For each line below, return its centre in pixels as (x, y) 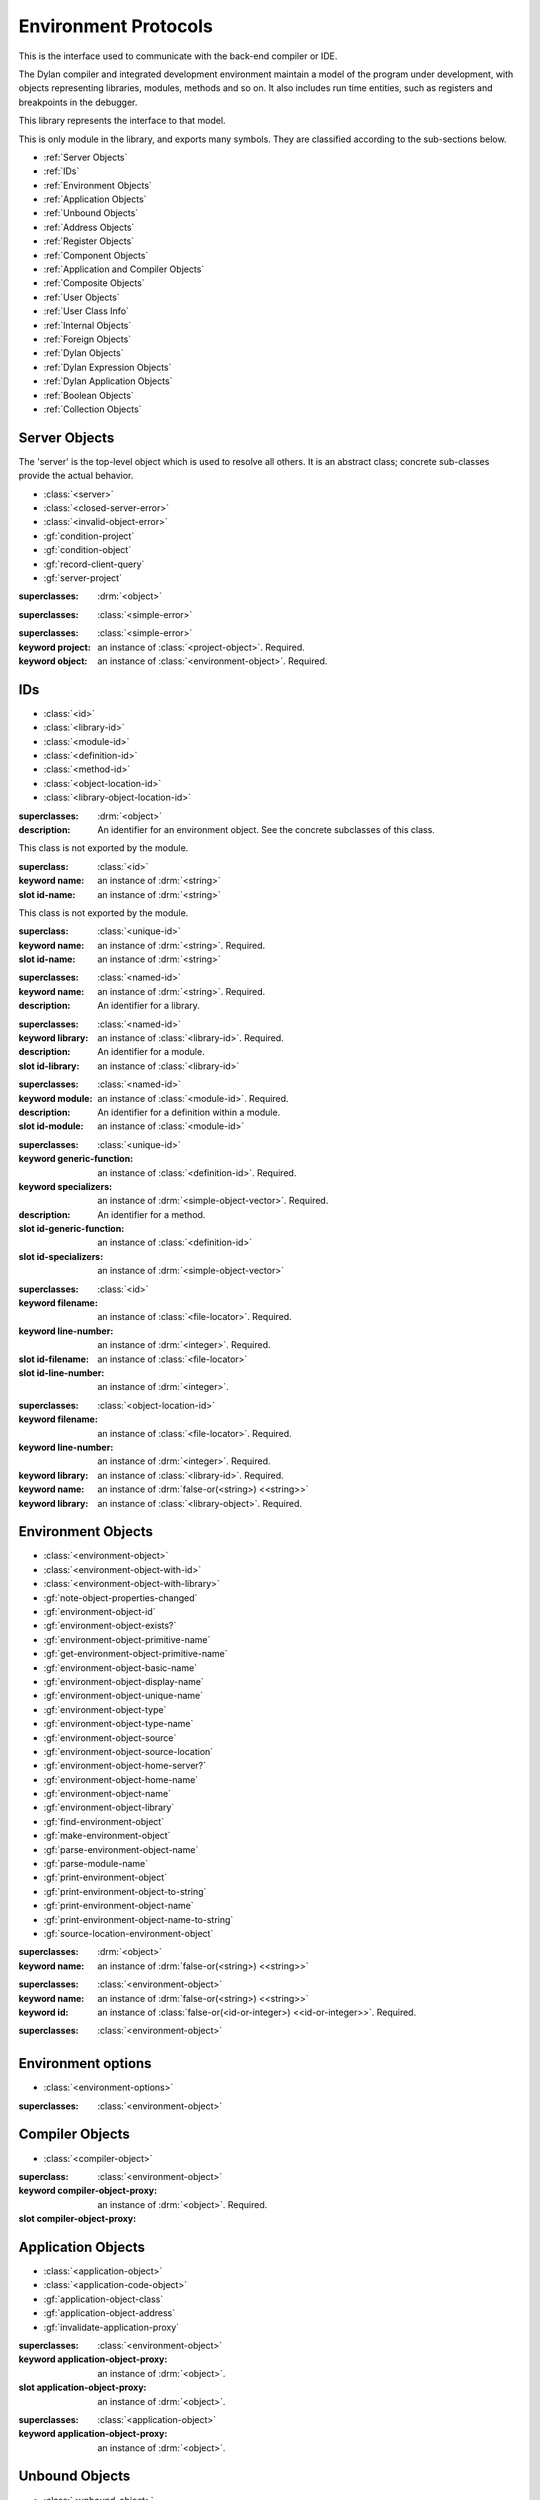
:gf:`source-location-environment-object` (128, 1933)
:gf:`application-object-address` (109, 2313)
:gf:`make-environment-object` (107, 1836)
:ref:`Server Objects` (85, 157)
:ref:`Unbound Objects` (91, 213)
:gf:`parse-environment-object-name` (121, 1849)
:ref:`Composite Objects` (94, 283)
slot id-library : (49, 1066)
